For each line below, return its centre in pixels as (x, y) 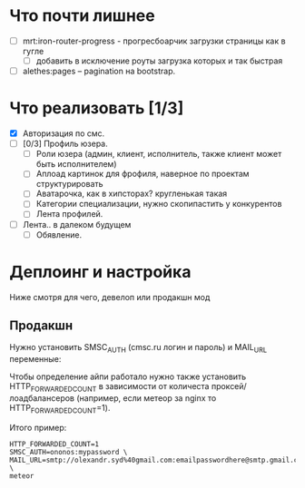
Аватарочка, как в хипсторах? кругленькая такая (132, 194)
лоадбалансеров (42, 398)
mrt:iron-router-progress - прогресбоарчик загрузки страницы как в (154, 41)
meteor (22, 476)
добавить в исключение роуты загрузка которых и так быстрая (159, 61)
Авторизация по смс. (64, 133)
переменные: (35, 359)
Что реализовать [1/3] (97, 108)
